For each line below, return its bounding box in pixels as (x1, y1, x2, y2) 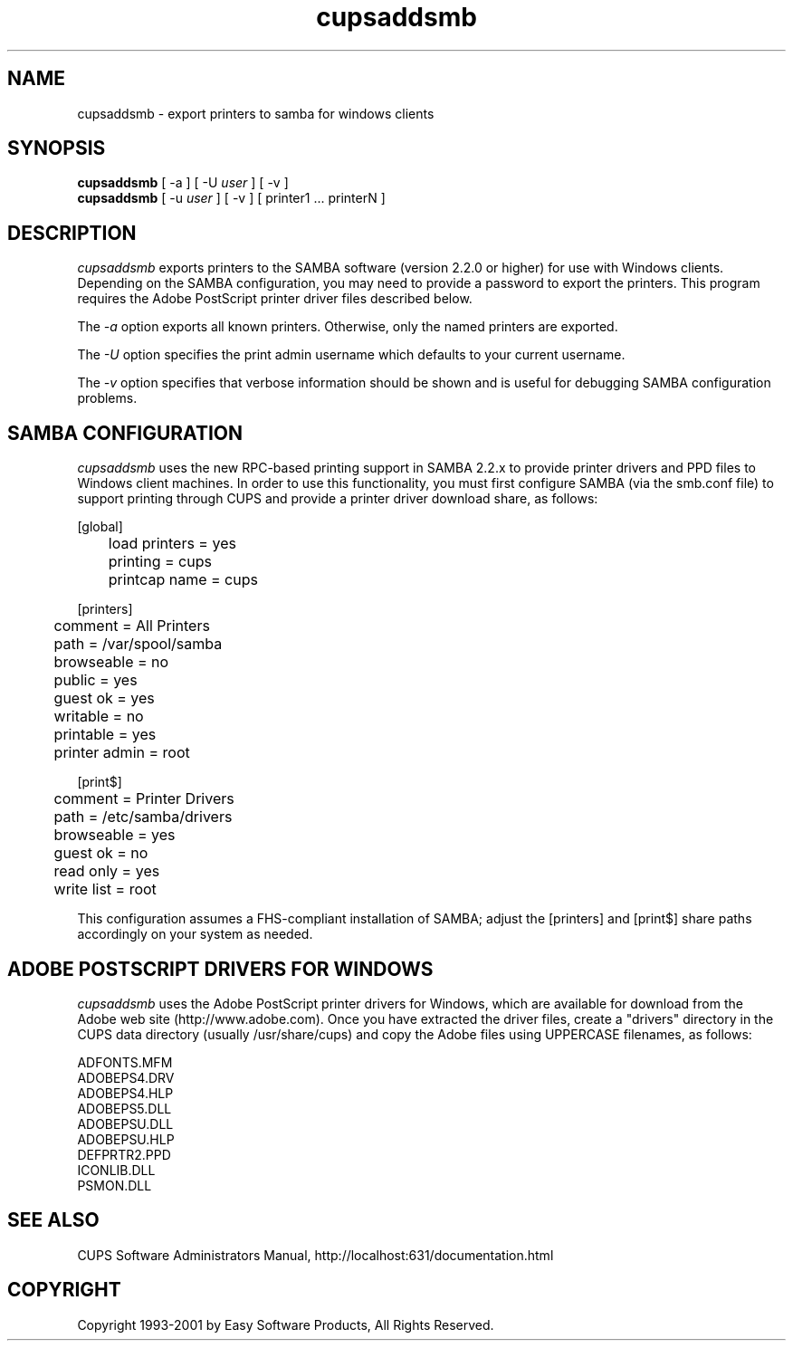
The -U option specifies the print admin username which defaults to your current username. (77, 347, 626, 363)
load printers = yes (108, 534, 236, 553)
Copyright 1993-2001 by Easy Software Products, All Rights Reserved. (77, 1316, 494, 1333)
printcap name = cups (108, 570, 258, 589)
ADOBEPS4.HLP (77, 1085, 174, 1101)
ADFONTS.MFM (77, 1054, 173, 1070)
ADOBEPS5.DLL (77, 1100, 172, 1116)
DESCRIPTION (7, 221, 137, 244)
